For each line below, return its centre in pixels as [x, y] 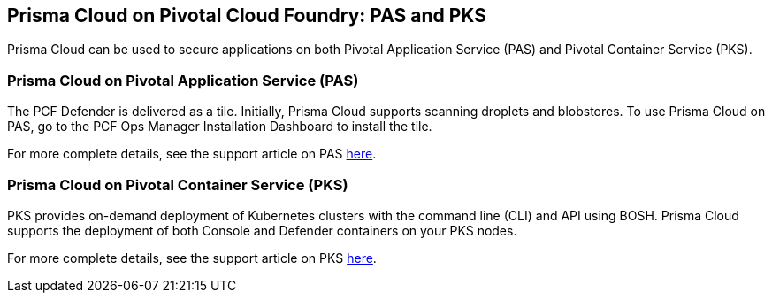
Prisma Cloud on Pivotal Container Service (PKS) [178, 185]
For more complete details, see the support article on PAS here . [192, 154]
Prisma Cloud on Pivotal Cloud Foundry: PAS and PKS [247, 15]
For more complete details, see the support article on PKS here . [192, 258]
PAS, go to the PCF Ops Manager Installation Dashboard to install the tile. [220, 127]
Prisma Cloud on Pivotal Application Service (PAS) [183, 80]
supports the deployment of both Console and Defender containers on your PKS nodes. [262, 230]
